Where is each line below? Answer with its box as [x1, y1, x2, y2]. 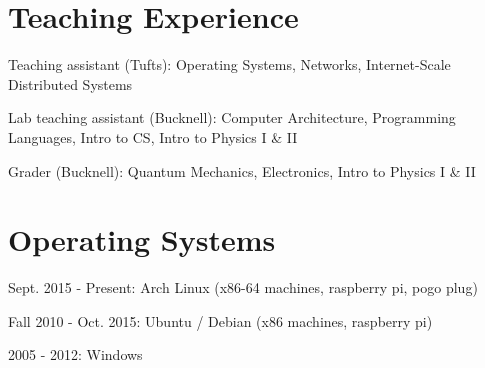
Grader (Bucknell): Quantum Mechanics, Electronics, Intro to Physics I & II [8, 160, 476, 181]
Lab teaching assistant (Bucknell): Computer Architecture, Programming [8, 107, 456, 128]
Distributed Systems [8, 73, 133, 94]
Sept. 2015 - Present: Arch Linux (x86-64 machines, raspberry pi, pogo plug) [8, 277, 478, 298]
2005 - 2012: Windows [8, 344, 143, 365]
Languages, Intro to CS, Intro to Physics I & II [8, 126, 298, 147]
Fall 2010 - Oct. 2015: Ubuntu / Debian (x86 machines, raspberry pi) [8, 310, 433, 331]
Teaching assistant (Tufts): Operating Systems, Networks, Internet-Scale [8, 54, 451, 75]
